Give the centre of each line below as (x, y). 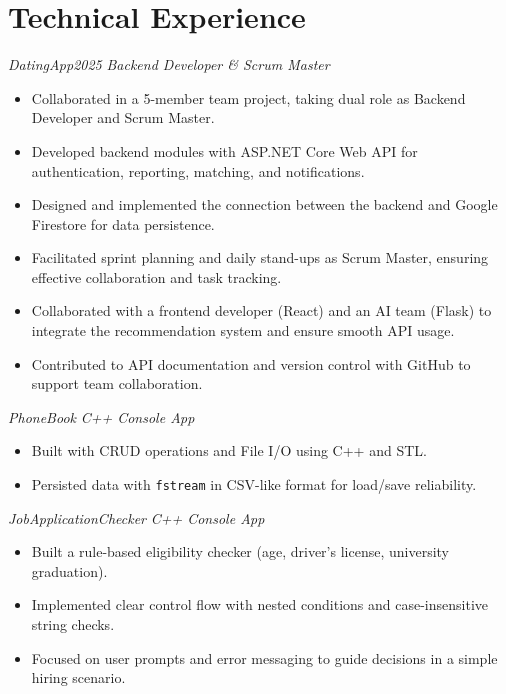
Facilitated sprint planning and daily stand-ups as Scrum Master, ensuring (260, 257)
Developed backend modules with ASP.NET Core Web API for (224, 150)
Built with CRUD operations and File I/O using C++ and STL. (229, 450)
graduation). (69, 570)
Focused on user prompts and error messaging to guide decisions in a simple (264, 657)
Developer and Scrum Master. (123, 117)
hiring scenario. (78, 677)
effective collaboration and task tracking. (156, 276)
